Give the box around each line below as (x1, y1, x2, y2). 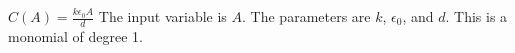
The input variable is (98, 6, 227, 26)
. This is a (445, 6, 508, 26)
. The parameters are (242, 6, 371, 26)
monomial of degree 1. (8, 25, 143, 46)
